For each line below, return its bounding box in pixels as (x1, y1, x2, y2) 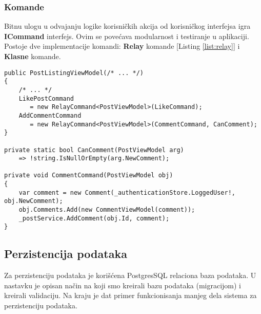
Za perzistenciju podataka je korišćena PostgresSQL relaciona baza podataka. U (4, 270, 256, 281)
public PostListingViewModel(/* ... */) (4, 69, 144, 77)
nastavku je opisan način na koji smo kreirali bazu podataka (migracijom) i (4, 280, 241, 290)
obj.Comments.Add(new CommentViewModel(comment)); (18, 206, 195, 214)
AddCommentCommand (18, 112, 82, 119)
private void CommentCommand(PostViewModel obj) (4, 172, 173, 179)
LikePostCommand (18, 95, 74, 102)
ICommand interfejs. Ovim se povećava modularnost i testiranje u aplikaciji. (4, 30, 249, 41)
